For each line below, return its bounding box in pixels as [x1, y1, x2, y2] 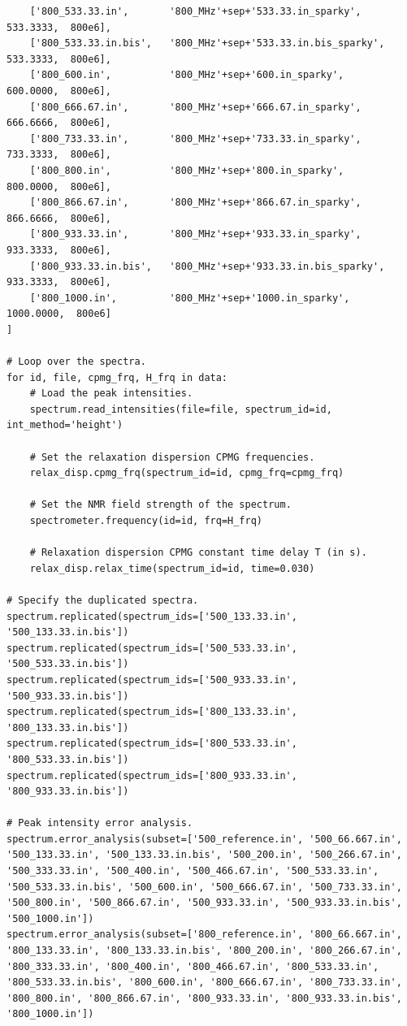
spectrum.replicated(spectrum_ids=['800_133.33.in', [6, 706, 297, 718]
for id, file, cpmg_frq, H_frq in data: [6, 371, 228, 383]
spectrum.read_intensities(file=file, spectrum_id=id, [29, 403, 332, 415]
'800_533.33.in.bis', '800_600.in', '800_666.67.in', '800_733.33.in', [6, 976, 402, 989]
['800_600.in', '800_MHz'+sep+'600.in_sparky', [29, 69, 344, 81]
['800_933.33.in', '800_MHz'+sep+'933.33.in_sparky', [29, 228, 362, 240]
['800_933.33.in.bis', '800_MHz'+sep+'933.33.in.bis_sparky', [29, 260, 385, 272]
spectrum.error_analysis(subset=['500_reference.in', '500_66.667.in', [6, 833, 402, 845]
